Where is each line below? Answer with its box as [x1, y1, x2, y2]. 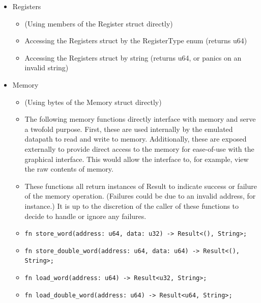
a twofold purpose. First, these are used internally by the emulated [24, 123, 233, 134]
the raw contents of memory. [24, 163, 113, 174]
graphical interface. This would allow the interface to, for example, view [24, 153, 249, 164]
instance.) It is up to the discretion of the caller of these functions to [24, 200, 239, 211]
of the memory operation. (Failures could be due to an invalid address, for [24, 190, 256, 201]
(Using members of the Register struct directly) [24, 18, 173, 29]
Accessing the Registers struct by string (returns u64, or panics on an [24, 52, 242, 63]
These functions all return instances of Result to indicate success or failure [24, 180, 257, 191]
